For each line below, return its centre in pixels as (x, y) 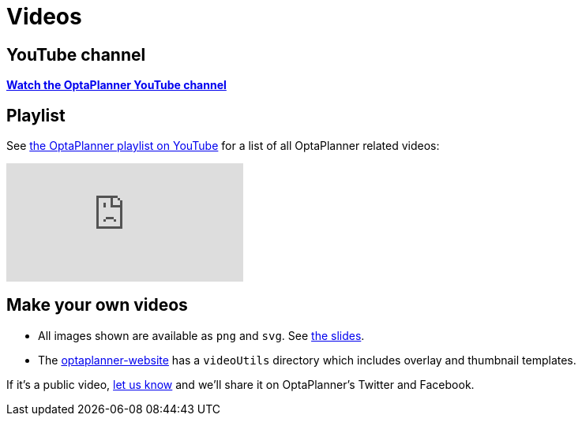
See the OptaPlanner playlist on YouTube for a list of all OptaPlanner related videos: (223, 146)
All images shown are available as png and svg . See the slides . (201, 335)
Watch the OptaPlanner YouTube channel (116, 85)
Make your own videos (97, 305)
